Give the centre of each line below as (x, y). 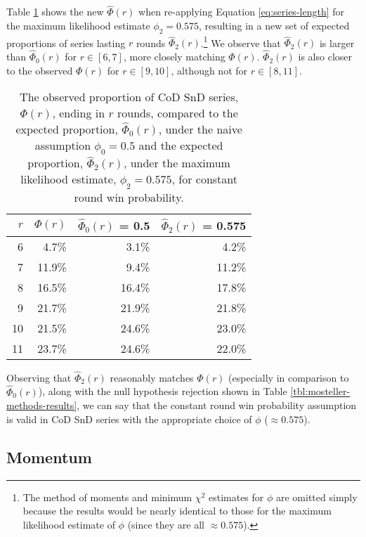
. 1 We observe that (241, 41)
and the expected (181, 145)
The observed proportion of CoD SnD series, (129, 97)
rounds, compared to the (177, 113)
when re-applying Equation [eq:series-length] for (241, 12)
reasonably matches (152, 377)
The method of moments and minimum (107, 497)
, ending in (79, 113)
